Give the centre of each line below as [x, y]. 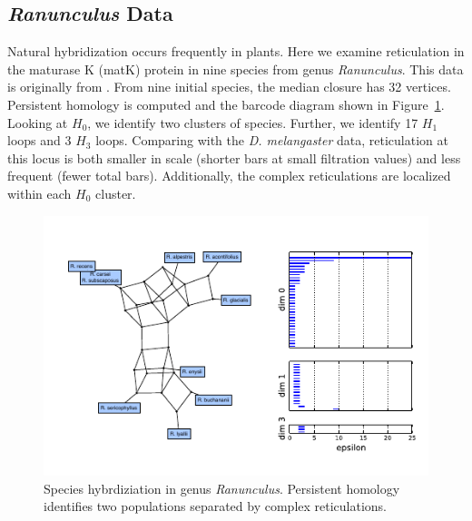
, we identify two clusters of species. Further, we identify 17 [253, 122]
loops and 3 [39, 140]
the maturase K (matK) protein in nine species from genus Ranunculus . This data [236, 69]
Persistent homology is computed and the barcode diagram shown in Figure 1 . [226, 104]
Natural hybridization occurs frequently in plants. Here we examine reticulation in [236, 51]
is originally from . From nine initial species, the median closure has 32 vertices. [229, 87]
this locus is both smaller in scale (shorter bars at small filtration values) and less [234, 157]
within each [39, 193]
